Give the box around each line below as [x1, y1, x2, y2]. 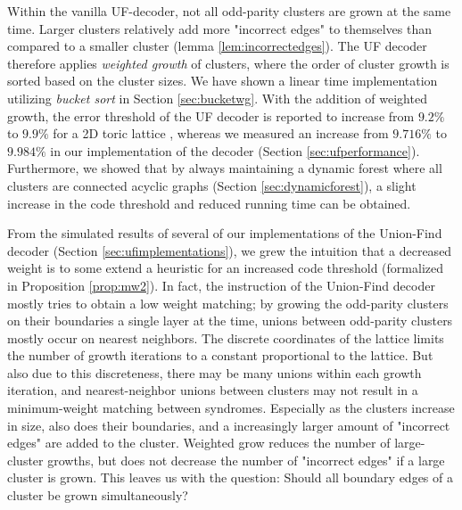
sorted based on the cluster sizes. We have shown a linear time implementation [7, 71, 438, 90]
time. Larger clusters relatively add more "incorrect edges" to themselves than [7, 19, 432, 37]
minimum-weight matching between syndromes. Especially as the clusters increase [7, 399, 455, 417]
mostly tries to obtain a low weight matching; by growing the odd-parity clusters [7, 293, 449, 312]
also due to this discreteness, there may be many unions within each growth [7, 363, 422, 382]
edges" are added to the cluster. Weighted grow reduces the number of [7, 433, 391, 452]
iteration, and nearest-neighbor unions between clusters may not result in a [7, 381, 418, 399]
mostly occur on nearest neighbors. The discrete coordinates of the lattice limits [7, 328, 444, 347]
